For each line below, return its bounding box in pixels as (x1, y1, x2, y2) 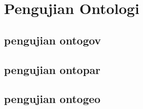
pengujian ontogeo (4, 91, 100, 106)
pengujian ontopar (4, 61, 100, 77)
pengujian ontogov (4, 32, 101, 47)
